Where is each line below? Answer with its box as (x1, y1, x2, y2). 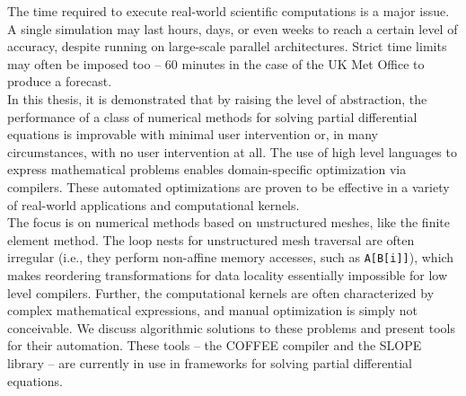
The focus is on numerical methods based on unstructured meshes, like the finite (7, 213, 450, 232)
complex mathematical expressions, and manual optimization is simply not (7, 301, 418, 320)
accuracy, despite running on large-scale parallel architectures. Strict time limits (7, 37, 447, 56)
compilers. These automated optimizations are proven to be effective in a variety (7, 177, 450, 196)
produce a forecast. (7, 72, 112, 91)
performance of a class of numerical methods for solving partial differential (7, 107, 418, 126)
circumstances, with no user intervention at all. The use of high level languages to (7, 142, 457, 161)
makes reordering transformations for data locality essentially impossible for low (7, 265, 448, 284)
